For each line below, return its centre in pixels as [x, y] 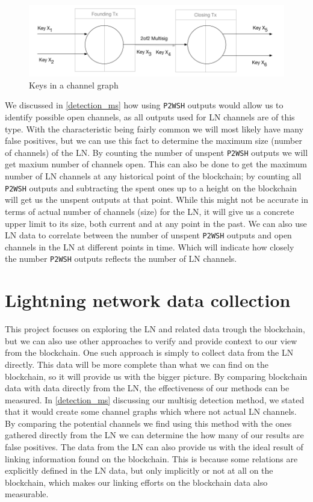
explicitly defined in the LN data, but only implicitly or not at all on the [139, 470]
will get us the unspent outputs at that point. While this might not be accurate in [156, 200]
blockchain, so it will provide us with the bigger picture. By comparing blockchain [156, 376]
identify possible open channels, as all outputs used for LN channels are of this [150, 117]
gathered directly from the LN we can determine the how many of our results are [154, 435]
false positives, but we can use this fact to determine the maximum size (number [153, 141]
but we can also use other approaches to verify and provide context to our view [151, 340]
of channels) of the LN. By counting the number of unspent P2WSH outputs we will [156, 152]
